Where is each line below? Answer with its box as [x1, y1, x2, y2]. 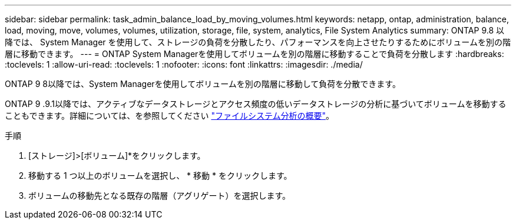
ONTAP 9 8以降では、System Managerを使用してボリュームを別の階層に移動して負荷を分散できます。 [5, 79, 401, 89]
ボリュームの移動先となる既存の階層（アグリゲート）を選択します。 [28, 190, 291, 200]
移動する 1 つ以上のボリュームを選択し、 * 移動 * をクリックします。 [28, 170, 292, 180]
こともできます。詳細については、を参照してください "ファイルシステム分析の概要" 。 [5, 111, 335, 121]
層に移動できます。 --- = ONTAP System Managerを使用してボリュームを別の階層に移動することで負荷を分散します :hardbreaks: [5, 49, 504, 59]
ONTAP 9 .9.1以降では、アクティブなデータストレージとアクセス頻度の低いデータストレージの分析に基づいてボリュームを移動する [5, 99, 507, 109]
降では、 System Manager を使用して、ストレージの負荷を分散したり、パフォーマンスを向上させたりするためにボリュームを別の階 [5, 37, 511, 47]
